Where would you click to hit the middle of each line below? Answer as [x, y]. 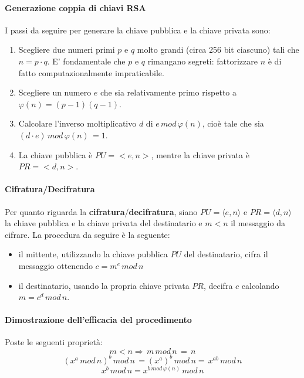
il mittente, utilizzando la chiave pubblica [93, 254]
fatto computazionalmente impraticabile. [91, 72]
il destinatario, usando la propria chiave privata [104, 285]
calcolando [260, 285]
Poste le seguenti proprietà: [54, 342]
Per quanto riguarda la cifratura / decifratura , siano [101, 211]
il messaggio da [258, 223]
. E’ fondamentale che [86, 61]
